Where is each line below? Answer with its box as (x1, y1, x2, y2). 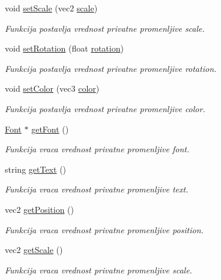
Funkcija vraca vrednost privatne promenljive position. (5, 223, 204, 236)
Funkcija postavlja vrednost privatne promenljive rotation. (5, 62, 217, 74)
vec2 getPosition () (5, 203, 74, 215)
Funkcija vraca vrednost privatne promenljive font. (5, 143, 190, 155)
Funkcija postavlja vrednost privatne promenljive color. (5, 102, 205, 115)
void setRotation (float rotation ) (5, 42, 124, 55)
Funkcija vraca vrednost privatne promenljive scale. (5, 263, 192, 276)
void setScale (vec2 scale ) (5, 2, 98, 14)
